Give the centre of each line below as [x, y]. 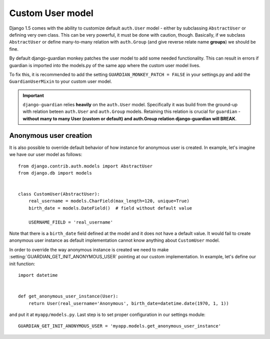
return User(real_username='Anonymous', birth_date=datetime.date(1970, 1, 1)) [129, 303]
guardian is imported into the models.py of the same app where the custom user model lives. [105, 65]
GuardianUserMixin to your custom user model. [61, 81]
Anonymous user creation [51, 135]
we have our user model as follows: [46, 154]
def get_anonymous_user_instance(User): [68, 296]
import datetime [38, 275]
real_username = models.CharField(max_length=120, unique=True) [109, 201]
